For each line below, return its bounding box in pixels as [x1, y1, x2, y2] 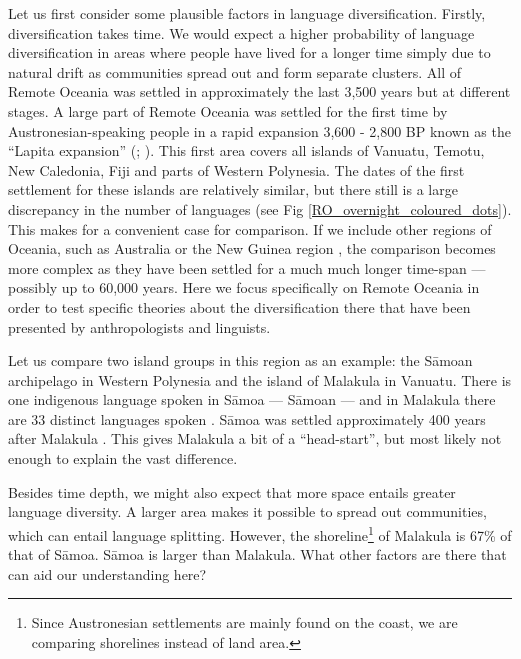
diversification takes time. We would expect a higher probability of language [8, 22, 475, 43]
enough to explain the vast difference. [8, 448, 238, 469]
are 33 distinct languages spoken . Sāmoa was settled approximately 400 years [8, 408, 486, 429]
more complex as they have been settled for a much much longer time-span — [8, 257, 486, 278]
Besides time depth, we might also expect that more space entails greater [8, 481, 456, 502]
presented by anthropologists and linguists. [8, 316, 271, 337]
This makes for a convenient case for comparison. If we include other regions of [8, 218, 492, 239]
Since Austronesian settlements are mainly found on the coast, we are [31, 612, 458, 633]
